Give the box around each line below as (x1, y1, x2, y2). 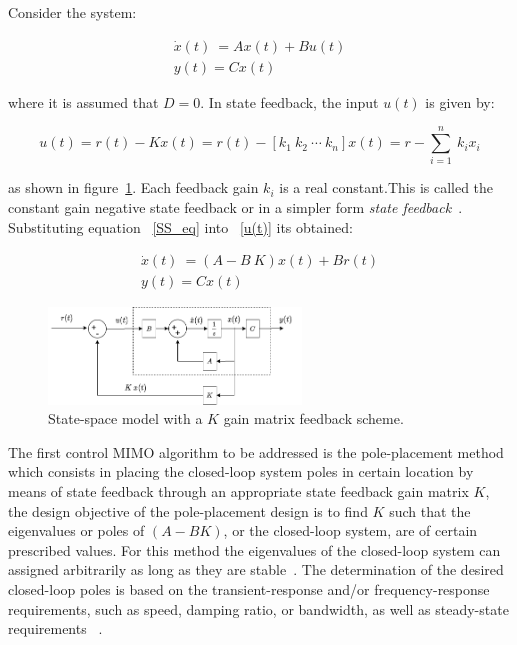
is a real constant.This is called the (279, 177, 494, 198)
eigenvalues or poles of (8, 520, 145, 541)
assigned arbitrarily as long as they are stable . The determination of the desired (8, 559, 504, 580)
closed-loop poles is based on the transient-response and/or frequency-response (8, 579, 490, 600)
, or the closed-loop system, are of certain (223, 520, 478, 541)
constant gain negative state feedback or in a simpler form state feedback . (8, 196, 463, 217)
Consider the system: (8, 2, 137, 22)
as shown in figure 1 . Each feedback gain (8, 177, 259, 198)
